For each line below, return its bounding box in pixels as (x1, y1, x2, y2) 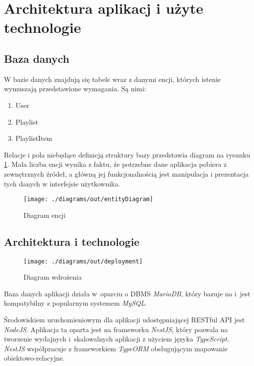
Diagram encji (23, 209, 66, 220)
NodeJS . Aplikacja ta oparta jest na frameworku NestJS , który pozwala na (4, 324, 228, 334)
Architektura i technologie (4, 234, 139, 249)
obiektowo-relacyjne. (4, 353, 65, 363)
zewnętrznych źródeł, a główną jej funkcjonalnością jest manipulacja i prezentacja (4, 168, 249, 179)
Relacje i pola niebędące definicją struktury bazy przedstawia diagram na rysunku (4, 149, 251, 159)
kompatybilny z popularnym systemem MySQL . (4, 298, 147, 308)
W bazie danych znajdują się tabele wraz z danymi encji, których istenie (4, 74, 221, 84)
